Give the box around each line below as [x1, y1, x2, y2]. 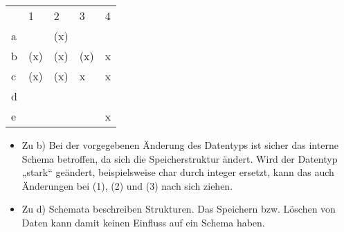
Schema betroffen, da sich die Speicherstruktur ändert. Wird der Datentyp [21, 151, 338, 166]
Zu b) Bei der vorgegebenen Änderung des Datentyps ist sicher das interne [21, 138, 338, 152]
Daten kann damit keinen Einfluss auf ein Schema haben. [21, 215, 265, 229]
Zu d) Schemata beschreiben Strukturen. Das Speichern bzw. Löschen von [21, 202, 336, 216]
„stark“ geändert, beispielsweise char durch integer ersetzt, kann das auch [21, 165, 334, 179]
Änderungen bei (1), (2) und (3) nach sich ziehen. [21, 178, 233, 193]
